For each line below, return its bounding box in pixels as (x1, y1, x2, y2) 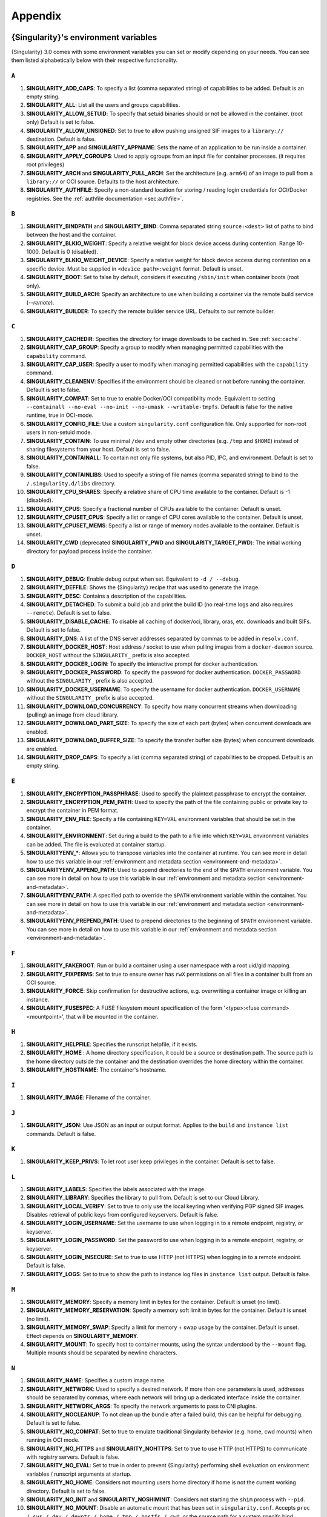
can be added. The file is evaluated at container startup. (26, 840, 167, 848)
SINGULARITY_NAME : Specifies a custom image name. (26, 1377, 166, 1384)
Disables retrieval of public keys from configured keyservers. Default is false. (26, 1211, 219, 1218)
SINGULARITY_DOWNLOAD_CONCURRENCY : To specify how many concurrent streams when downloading (26, 703, 297, 710)
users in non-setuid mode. (26, 428, 93, 436)
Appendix (11, 9, 62, 22)
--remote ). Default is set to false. (26, 609, 111, 617)
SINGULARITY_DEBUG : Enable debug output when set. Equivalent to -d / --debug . (26, 575, 240, 583)
